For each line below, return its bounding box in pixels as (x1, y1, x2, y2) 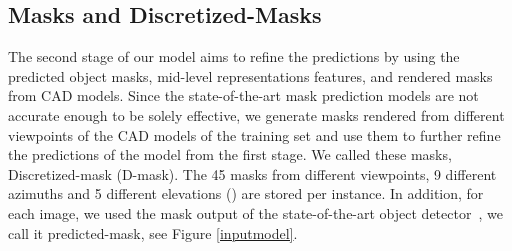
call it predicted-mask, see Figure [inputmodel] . (8, 222, 298, 243)
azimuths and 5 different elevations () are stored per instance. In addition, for (8, 183, 484, 204)
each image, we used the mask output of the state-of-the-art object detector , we (8, 202, 503, 223)
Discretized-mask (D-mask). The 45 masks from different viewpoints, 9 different (8, 163, 497, 184)
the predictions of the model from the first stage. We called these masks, (8, 144, 452, 165)
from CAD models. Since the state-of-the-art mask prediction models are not (8, 85, 479, 106)
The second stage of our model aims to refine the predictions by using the (8, 46, 460, 67)
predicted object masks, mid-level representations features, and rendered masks (8, 65, 493, 86)
